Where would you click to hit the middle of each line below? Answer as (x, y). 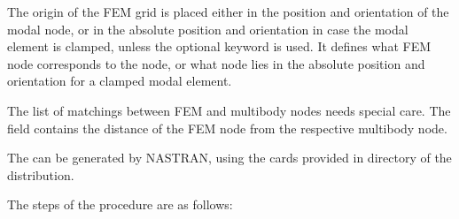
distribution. (41, 174)
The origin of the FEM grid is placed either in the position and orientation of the (228, 11)
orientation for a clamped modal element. (120, 81)
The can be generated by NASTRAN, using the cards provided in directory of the (229, 158)
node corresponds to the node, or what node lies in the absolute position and (216, 63)
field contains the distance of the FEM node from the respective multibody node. (227, 128)
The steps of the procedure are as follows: (120, 204)
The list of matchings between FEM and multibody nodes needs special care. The (229, 110)
